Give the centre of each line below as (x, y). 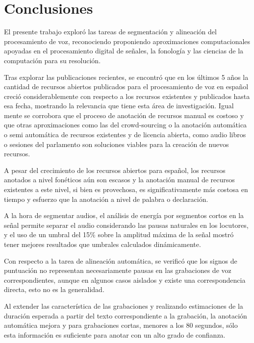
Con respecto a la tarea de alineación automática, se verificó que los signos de (121, 260)
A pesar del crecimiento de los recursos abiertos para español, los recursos (115, 170)
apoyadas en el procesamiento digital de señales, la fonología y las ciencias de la (124, 51)
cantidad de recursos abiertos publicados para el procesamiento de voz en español (126, 86)
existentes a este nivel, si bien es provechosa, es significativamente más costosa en (126, 189)
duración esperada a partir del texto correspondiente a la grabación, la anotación (126, 315)
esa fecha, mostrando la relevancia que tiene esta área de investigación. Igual (119, 106)
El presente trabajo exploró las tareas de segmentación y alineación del (110, 32)
